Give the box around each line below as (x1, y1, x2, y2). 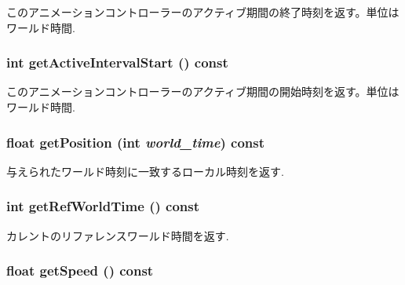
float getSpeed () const (6, 261, 154, 280)
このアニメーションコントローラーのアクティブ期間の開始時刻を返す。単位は (6, 83, 400, 100)
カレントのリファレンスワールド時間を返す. (6, 227, 229, 243)
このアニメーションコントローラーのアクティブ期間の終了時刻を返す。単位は (6, 4, 400, 20)
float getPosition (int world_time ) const (6, 132, 265, 152)
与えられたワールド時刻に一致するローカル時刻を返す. (6, 163, 284, 179)
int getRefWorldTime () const (6, 196, 199, 216)
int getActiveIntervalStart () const (6, 53, 228, 72)
